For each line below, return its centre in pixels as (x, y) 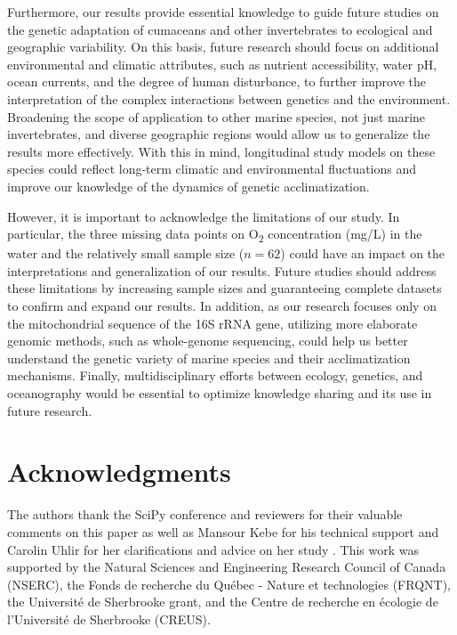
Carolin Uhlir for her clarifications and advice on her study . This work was (213, 549)
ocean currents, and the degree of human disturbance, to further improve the (217, 81)
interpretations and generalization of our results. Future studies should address (222, 270)
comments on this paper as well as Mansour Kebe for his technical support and (223, 531)
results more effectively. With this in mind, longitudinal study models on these (221, 151)
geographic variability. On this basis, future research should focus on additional (223, 47)
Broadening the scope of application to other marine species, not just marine (216, 116)
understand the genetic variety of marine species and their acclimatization (209, 358)
